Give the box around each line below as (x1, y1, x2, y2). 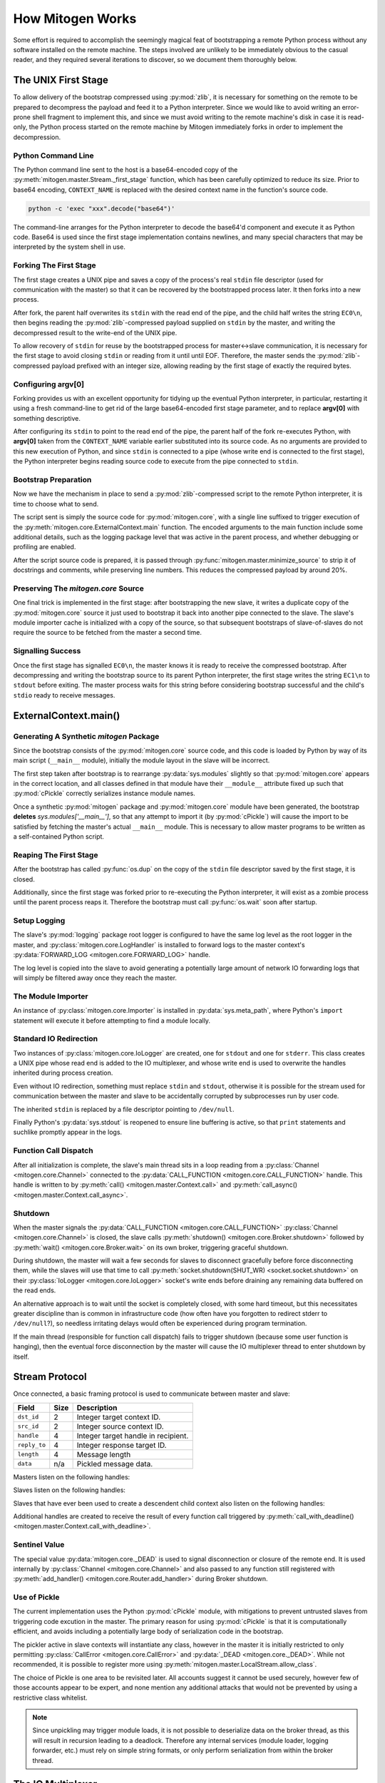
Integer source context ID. (76, 1421, 164, 1431)
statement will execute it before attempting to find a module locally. (13, 1016, 210, 1025)
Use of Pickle (13, 1593, 60, 1603)
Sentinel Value (13, 1540, 65, 1550)
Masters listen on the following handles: (13, 1473, 130, 1481)
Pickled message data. (76, 1458, 153, 1468)
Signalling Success (13, 646, 81, 656)
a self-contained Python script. (13, 832, 105, 841)
